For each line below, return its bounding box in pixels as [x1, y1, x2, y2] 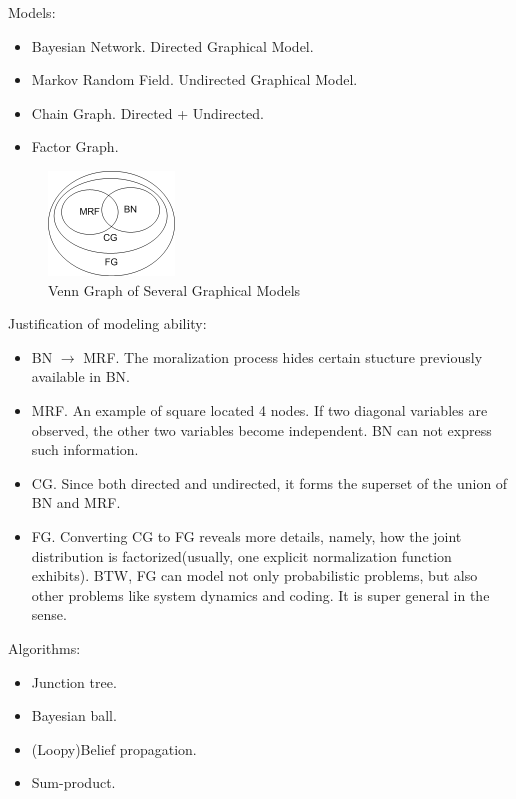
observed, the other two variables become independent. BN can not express [31, 419, 492, 440]
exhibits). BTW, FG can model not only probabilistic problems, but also [31, 565, 478, 586]
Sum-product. [31, 772, 116, 793]
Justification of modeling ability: [8, 313, 207, 334]
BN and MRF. [31, 492, 121, 513]
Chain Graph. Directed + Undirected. [31, 102, 265, 123]
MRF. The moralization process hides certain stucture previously [83, 346, 483, 367]
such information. [31, 439, 139, 460]
